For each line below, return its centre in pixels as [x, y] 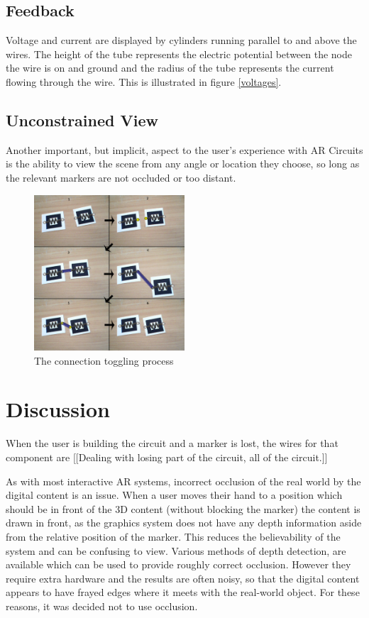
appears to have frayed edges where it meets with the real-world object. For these [183, 592]
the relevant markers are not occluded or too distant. [121, 177]
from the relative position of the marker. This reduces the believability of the [173, 536]
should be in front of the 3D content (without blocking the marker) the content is [183, 508]
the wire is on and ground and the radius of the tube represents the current [170, 68]
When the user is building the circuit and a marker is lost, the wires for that [172, 443]
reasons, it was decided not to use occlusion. [102, 606]
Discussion [58, 409]
